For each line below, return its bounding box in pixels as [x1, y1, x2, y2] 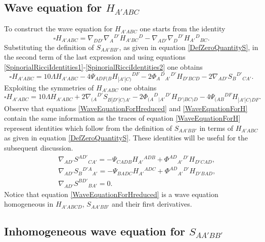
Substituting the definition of [4, 41, 94, 52]
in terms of [199, 122, 234, 133]
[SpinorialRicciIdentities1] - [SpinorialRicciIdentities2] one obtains [4, 61, 203, 72]
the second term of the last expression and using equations [4, 52, 186, 62]
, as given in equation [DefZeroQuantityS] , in [119, 41, 258, 52]
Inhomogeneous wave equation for [4, 223, 185, 239]
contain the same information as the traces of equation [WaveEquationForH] [4, 113, 241, 123]
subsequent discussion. [4, 142, 73, 153]
